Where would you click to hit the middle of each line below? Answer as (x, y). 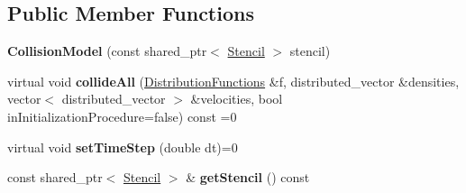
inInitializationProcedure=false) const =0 (122, 116)
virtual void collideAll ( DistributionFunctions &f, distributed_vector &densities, (233, 81)
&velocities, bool (237, 99)
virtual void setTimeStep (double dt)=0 (123, 147)
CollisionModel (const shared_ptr (107, 51)
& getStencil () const (248, 177)
